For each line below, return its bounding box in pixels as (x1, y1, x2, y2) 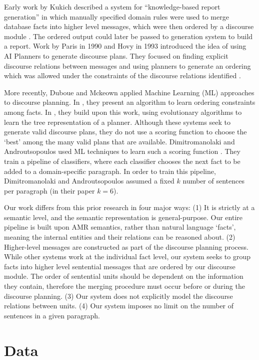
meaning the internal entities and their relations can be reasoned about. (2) (4, 232, 235, 242)
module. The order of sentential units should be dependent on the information (4, 271, 243, 281)
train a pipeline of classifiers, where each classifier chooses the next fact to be (4, 155, 240, 166)
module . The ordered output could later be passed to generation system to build (4, 31, 253, 41)
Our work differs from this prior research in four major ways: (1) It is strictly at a (4, 202, 255, 213)
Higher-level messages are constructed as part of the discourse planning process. (4, 241, 248, 252)
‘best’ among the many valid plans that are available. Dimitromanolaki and (4, 136, 235, 146)
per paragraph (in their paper (4, 185, 95, 196)
